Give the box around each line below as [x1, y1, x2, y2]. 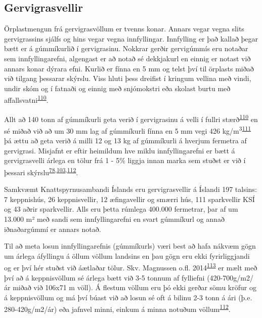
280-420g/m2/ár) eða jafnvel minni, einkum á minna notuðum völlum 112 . [4, 302, 231, 314]
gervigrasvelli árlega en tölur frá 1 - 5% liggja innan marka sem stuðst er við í [4, 155, 246, 166]
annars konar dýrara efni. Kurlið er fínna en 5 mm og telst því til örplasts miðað [4, 63, 254, 73]
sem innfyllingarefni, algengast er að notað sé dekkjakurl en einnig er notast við [4, 53, 251, 63]
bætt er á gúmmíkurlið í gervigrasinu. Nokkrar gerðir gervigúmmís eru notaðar [4, 43, 248, 54]
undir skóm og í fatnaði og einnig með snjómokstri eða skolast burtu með [4, 83, 231, 93]
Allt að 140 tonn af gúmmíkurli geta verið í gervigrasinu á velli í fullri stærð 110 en [4, 112, 258, 124]
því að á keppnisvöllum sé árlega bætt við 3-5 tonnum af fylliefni [4, 272, 205, 283]
